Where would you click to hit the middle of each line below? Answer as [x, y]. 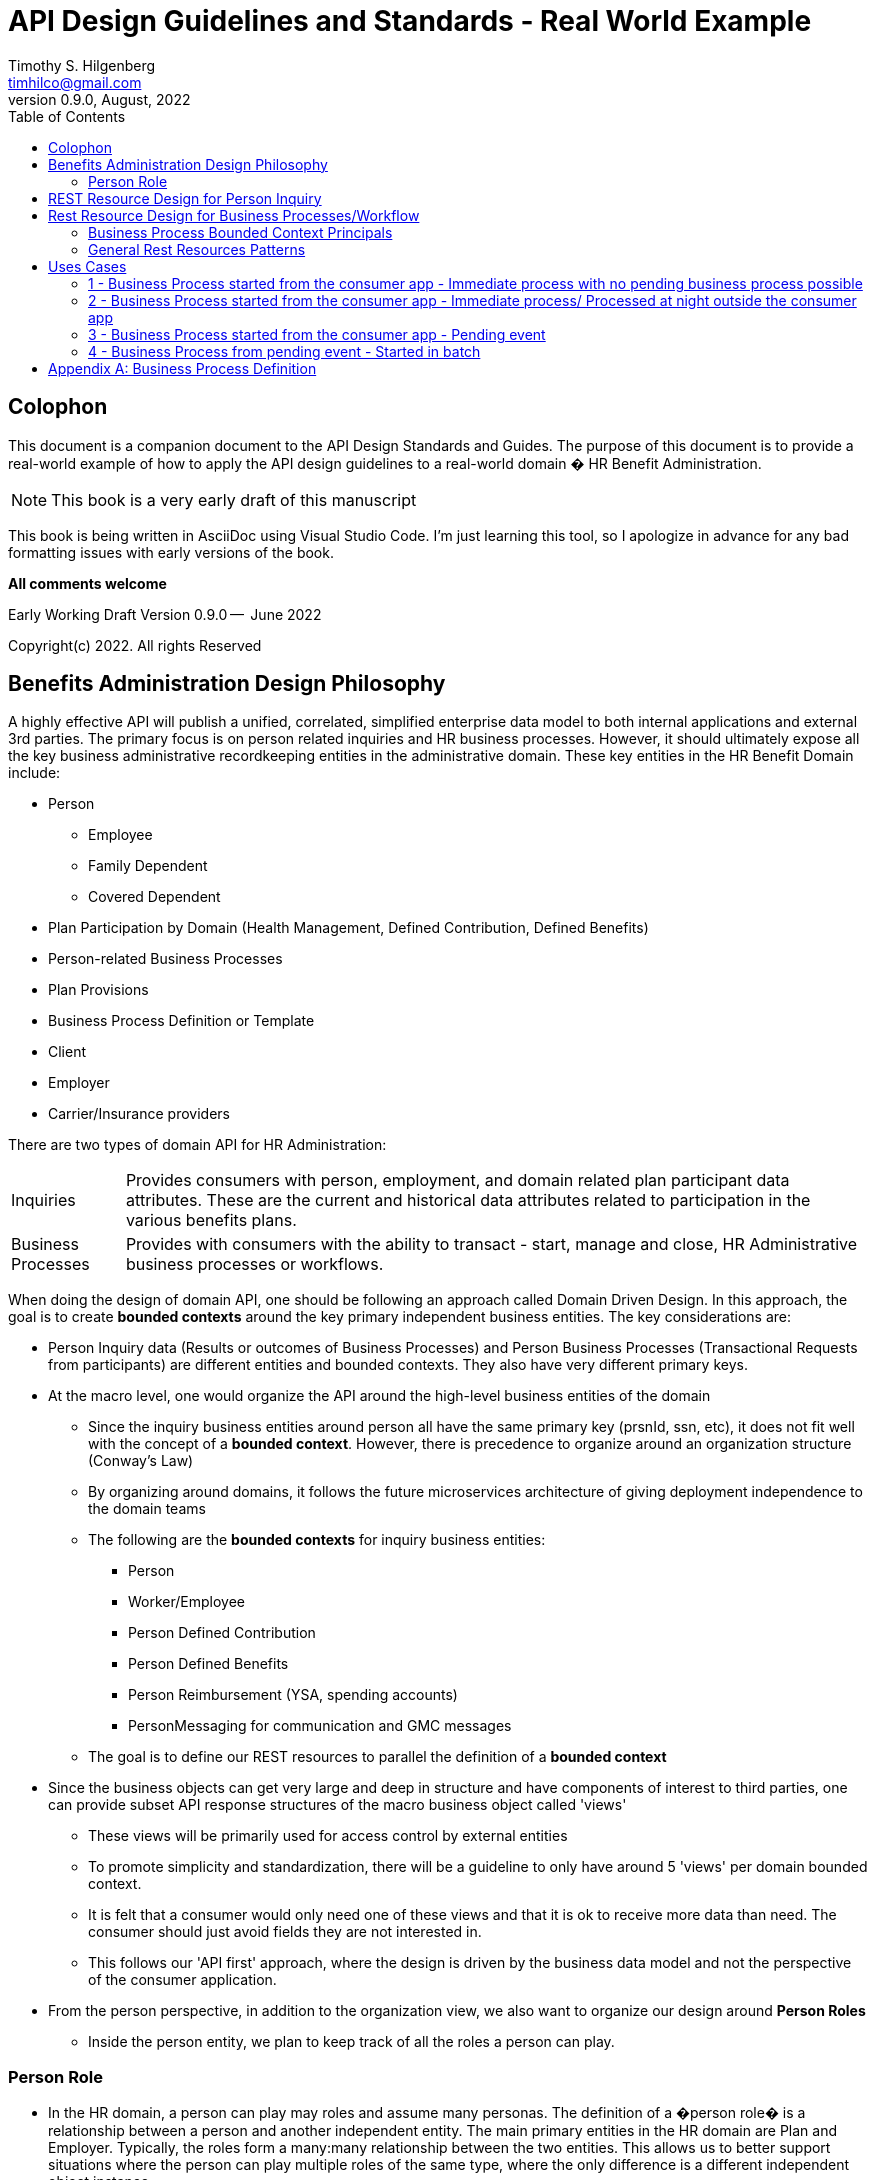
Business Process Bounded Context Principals [240, 232]
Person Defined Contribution [222, 1633]
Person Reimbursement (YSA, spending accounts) [293, 1695]
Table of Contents [67, 116]
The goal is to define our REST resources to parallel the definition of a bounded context [377, 1757]
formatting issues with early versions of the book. [171, 552]
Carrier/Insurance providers [139, 1114]
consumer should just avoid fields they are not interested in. [285, 1932]
